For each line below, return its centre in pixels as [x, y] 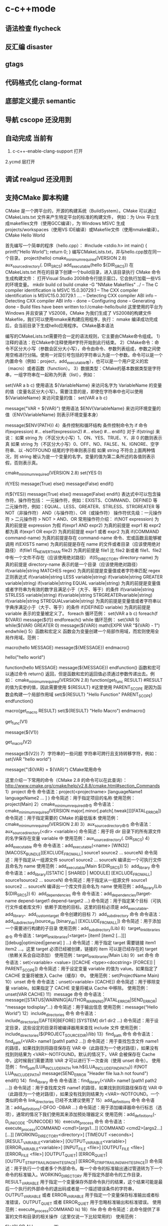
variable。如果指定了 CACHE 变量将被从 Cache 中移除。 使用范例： [80, 988]
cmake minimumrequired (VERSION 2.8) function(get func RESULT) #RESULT [89, 681]
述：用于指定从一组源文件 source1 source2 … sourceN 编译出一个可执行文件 [83, 860]
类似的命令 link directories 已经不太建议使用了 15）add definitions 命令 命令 [78, 1101]
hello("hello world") [25, 657]
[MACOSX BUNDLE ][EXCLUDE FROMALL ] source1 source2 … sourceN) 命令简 [81, 853]
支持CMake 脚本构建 [37, 198]
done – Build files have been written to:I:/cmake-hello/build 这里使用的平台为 [84, 307]
